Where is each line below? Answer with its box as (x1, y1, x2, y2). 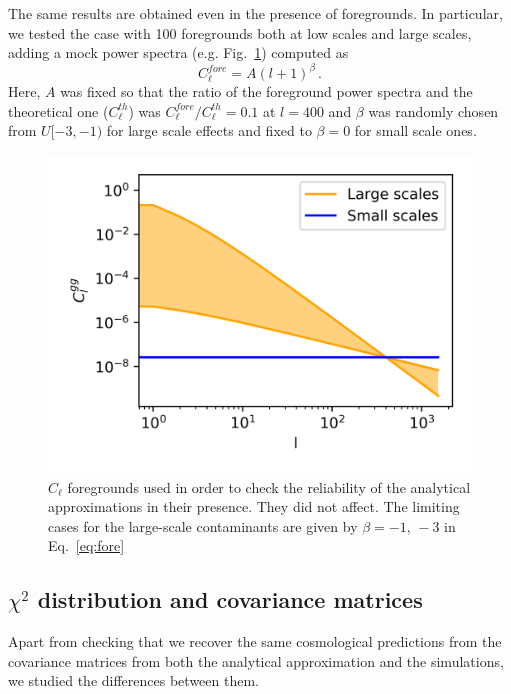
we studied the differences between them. (8, 670, 259, 691)
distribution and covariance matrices (37, 584, 423, 615)
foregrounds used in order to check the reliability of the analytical (67, 476, 471, 497)
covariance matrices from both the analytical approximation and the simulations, (8, 650, 504, 671)
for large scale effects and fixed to (106, 120, 312, 141)
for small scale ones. (354, 120, 477, 141)
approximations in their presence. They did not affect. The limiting (48, 496, 460, 517)
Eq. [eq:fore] (48, 535, 125, 556)
